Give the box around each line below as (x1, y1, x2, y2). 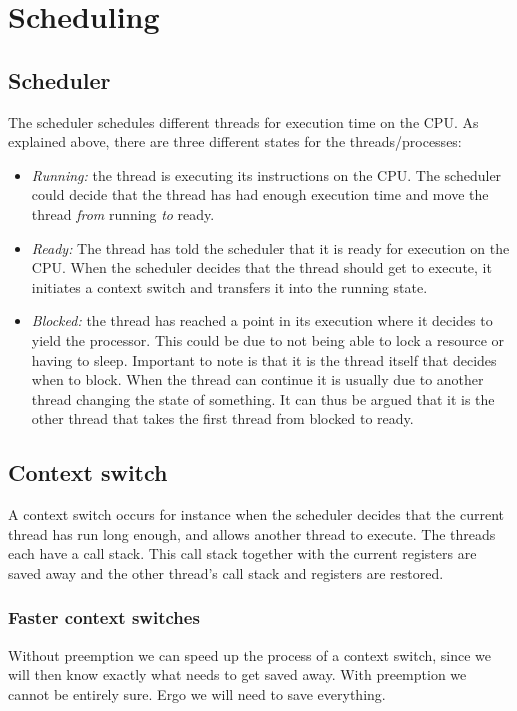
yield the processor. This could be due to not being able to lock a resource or (31, 329, 505, 350)
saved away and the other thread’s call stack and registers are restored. (8, 562, 444, 583)
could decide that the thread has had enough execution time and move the (31, 184, 489, 205)
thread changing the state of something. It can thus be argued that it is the (31, 388, 495, 409)
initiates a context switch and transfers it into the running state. (31, 276, 428, 297)
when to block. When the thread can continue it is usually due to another (31, 369, 484, 390)
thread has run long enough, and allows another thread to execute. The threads (8, 523, 496, 544)
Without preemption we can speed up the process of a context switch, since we (8, 644, 492, 665)
